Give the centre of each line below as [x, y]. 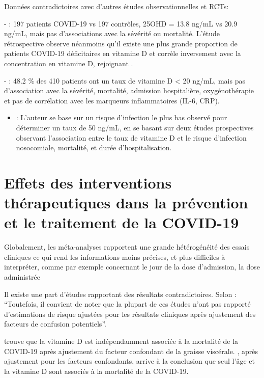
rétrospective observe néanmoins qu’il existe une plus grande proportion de [121, 43]
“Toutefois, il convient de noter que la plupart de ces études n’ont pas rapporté [127, 304]
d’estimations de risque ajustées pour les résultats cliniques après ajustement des [130, 314]
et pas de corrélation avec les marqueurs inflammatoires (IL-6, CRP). [112, 100]
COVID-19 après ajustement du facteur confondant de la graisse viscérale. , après [131, 351]
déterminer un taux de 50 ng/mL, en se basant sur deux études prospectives [135, 127]
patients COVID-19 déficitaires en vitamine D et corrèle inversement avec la [123, 53]
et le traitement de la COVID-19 [122, 222]
